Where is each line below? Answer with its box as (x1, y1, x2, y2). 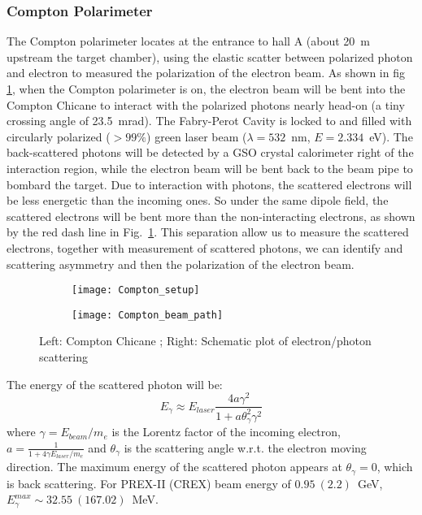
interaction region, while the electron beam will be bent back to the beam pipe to (7, 159, 413, 176)
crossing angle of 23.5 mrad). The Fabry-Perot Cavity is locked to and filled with (7, 112, 412, 129)
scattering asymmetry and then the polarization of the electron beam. (7, 255, 355, 272)
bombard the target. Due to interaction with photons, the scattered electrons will (7, 175, 412, 193)
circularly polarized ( (7, 128, 111, 145)
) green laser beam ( (146, 128, 247, 145)
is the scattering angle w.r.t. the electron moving (124, 439, 367, 456)
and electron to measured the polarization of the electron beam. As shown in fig (7, 64, 405, 81)
